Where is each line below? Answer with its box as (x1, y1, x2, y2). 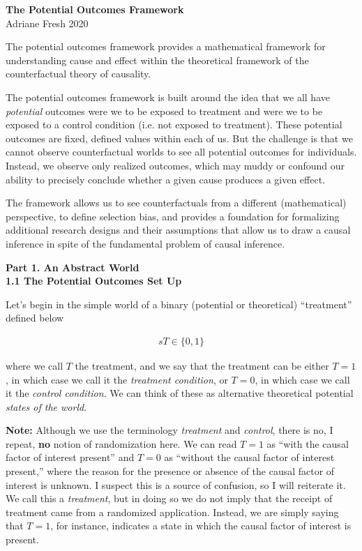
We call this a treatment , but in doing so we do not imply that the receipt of (6, 491, 333, 506)
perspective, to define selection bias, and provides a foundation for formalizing (6, 209, 340, 223)
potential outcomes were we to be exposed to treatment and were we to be (6, 103, 323, 118)
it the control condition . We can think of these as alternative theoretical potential (6, 386, 354, 400)
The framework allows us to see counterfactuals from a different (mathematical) (6, 195, 347, 210)
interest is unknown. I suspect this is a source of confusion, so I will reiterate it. (6, 477, 346, 492)
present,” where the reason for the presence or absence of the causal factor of (6, 464, 335, 478)
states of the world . (6, 399, 87, 414)
